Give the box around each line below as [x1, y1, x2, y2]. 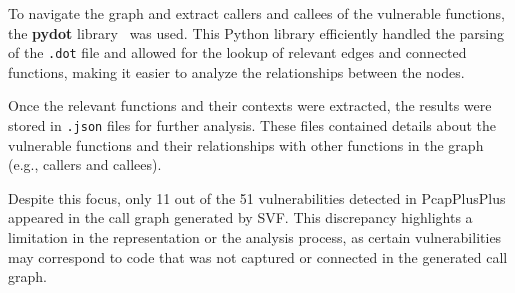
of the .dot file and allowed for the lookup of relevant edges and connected [8, 42, 467, 63]
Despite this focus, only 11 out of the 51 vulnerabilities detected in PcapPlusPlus [8, 187, 506, 208]
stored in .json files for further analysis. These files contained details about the [8, 115, 496, 136]
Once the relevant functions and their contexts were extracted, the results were [8, 95, 492, 116]
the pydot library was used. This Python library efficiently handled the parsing [8, 22, 505, 43]
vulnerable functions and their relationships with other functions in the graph [8, 134, 484, 155]
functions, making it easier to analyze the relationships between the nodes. [8, 61, 465, 82]
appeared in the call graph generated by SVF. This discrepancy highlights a [8, 207, 473, 228]
